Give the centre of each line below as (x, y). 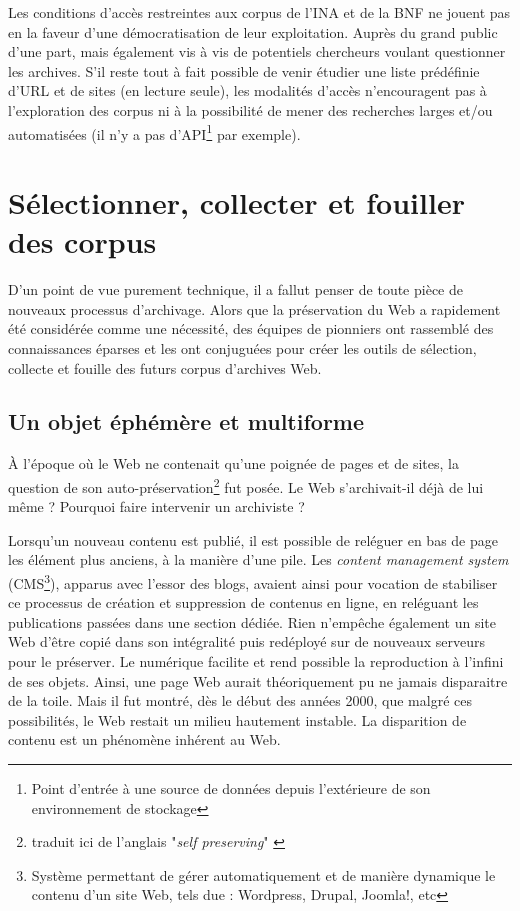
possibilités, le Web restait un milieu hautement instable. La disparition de (237, 719)
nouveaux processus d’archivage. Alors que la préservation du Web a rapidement (254, 308)
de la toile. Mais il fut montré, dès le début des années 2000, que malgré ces (240, 700)
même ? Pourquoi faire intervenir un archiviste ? (156, 506)
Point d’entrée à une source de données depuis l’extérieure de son (231, 787)
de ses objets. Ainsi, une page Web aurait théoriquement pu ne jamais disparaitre (258, 680)
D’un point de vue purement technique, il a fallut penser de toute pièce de (235, 289)
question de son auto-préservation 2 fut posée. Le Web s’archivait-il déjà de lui (246, 485)
